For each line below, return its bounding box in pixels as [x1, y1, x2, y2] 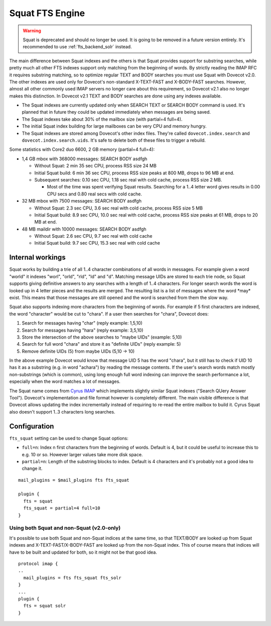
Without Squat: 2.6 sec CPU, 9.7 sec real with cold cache [34, 233, 153, 239]
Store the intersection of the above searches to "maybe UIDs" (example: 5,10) [22, 334, 182, 340]
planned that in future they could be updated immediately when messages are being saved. [22, 109, 211, 115]
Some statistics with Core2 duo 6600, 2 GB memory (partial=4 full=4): [9, 146, 155, 153]
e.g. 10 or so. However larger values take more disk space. [22, 451, 143, 457]
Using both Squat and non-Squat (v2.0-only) [9, 525, 121, 532]
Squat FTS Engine [9, 8, 85, 19]
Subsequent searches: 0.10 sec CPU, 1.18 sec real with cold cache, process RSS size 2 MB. [34, 176, 222, 183]
